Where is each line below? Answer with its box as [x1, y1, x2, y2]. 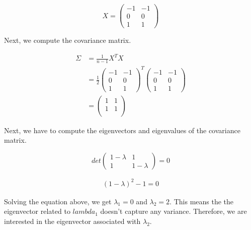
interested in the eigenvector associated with [4, 215, 141, 226]
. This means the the [170, 196, 234, 206]
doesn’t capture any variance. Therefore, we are [100, 206, 247, 216]
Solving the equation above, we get [4, 196, 112, 206]
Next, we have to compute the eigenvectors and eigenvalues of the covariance [4, 125, 240, 135]
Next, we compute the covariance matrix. [4, 35, 131, 45]
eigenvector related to [4, 206, 70, 216]
